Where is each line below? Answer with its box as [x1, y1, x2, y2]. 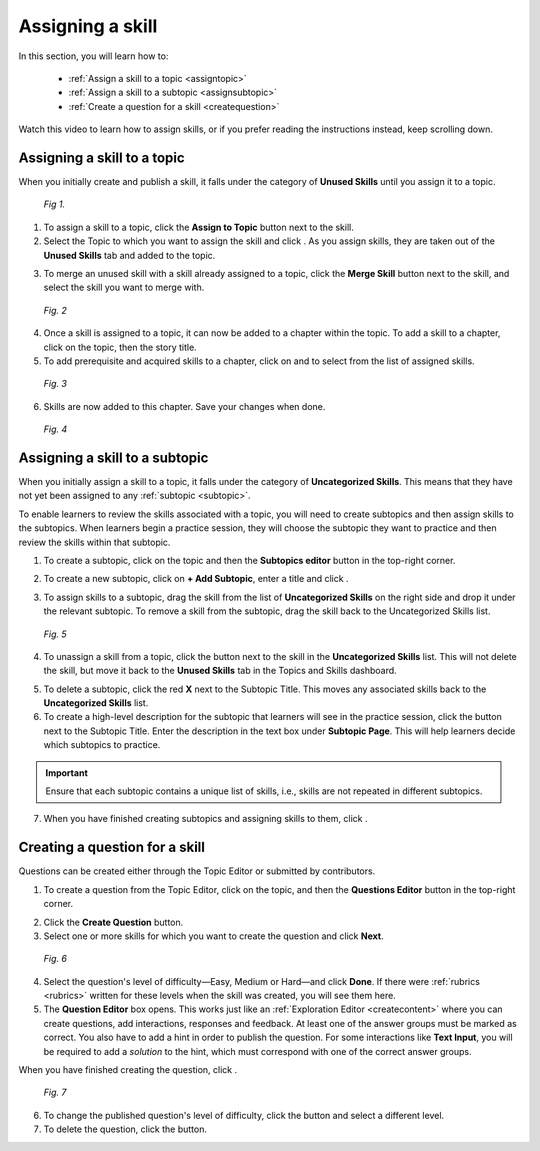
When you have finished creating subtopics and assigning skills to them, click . [43, 813, 368, 825]
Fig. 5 [43, 628, 67, 640]
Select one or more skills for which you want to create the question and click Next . [43, 930, 384, 942]
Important [45, 766, 89, 779]
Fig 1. [43, 198, 65, 210]
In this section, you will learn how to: [18, 50, 169, 62]
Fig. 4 [43, 423, 68, 435]
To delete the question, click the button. [43, 1123, 208, 1135]
